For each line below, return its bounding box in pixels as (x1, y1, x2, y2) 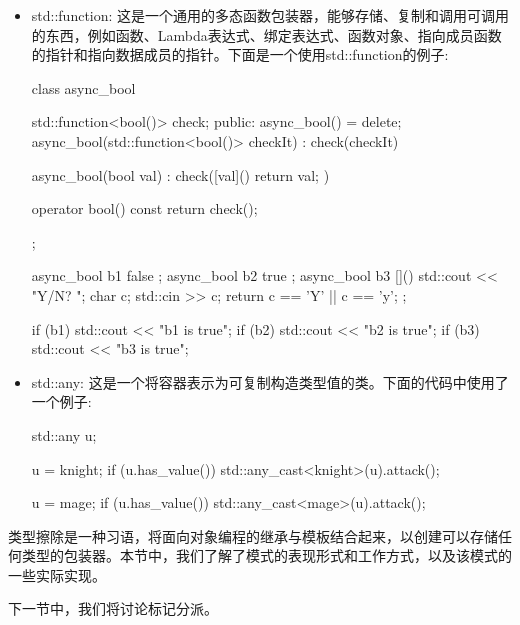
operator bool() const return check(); (31, 198, 258, 219)
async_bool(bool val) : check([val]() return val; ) (31, 164, 330, 185)
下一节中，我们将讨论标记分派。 (8, 598, 218, 619)
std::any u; (31, 424, 97, 445)
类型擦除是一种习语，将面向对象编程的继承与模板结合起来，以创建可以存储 (8, 525, 498, 546)
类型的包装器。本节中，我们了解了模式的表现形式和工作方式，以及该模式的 (21, 545, 512, 566)
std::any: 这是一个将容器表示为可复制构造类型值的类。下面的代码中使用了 (31, 371, 509, 392)
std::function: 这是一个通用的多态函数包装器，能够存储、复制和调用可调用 (31, 5, 510, 25)
